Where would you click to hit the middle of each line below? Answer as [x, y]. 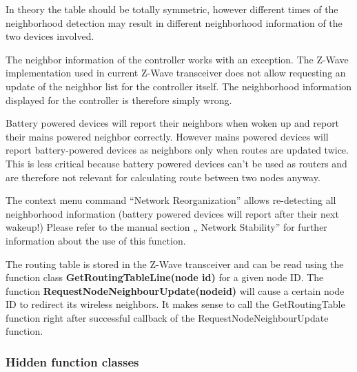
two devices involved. [50, 36]
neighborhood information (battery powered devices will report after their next [172, 213]
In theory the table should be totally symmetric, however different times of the [172, 9]
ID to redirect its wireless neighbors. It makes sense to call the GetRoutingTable [175, 304]
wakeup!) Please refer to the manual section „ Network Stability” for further [166, 227]
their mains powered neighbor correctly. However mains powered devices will [167, 136]
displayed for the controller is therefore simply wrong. [119, 100]
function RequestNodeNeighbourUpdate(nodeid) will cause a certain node [175, 290]
